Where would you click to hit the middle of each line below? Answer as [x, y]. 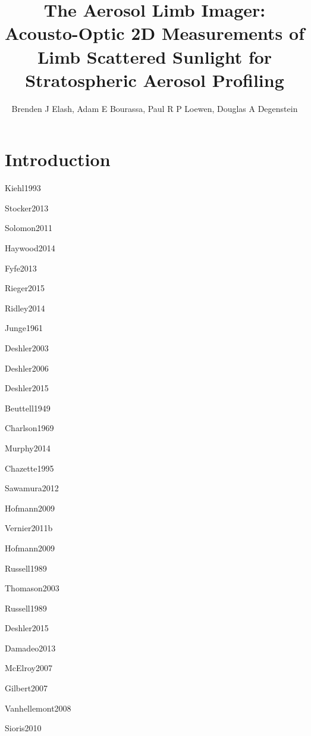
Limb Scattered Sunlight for [155, 56]
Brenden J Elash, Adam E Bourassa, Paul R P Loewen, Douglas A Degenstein [155, 108]
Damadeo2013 [30, 648]
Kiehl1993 [23, 188]
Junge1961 [24, 328]
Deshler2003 [27, 347]
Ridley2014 [25, 308]
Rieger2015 [25, 288]
